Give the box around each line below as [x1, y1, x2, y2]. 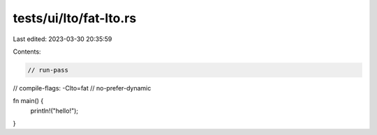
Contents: [13, 47, 41, 56]
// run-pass [27, 66, 69, 74]
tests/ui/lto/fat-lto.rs [13, 10, 137, 26]
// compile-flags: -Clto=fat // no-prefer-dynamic [13, 84, 151, 92]
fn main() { [13, 97, 44, 105]
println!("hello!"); [30, 106, 79, 115]
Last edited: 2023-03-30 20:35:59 [13, 35, 112, 43]
